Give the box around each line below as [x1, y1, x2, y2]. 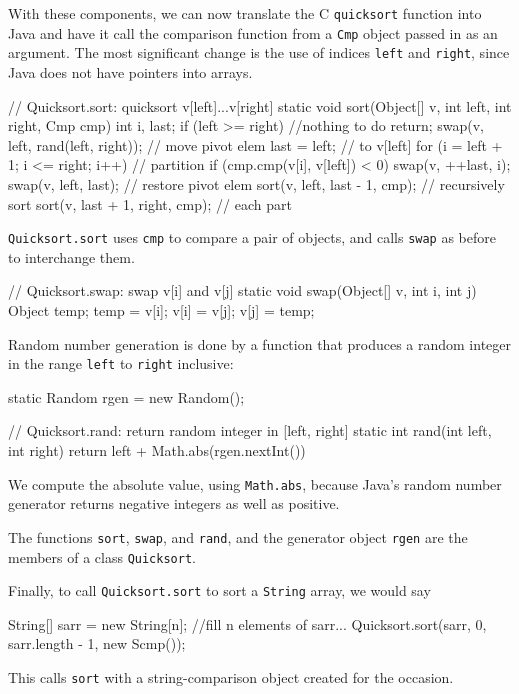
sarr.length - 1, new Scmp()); [8, 633, 186, 654]
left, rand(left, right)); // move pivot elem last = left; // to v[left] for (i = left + [8, 134, 503, 155]
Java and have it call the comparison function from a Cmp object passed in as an [8, 22, 498, 43]
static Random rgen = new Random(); [8, 386, 245, 407]
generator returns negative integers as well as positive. [8, 493, 340, 514]
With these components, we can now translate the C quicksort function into [8, 3, 482, 23]
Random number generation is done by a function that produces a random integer [8, 333, 512, 354]
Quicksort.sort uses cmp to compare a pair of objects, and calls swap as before [8, 227, 497, 248]
